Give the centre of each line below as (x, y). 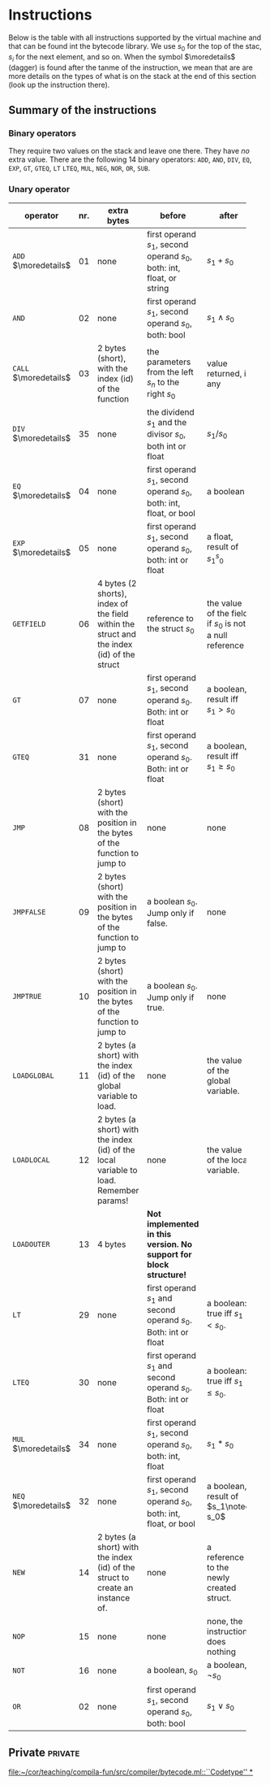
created (221, 1587)
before (173, 215)
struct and (116, 634)
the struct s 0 (171, 629)
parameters (169, 362)
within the (116, 624)
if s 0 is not (226, 624)
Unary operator (39, 189)
